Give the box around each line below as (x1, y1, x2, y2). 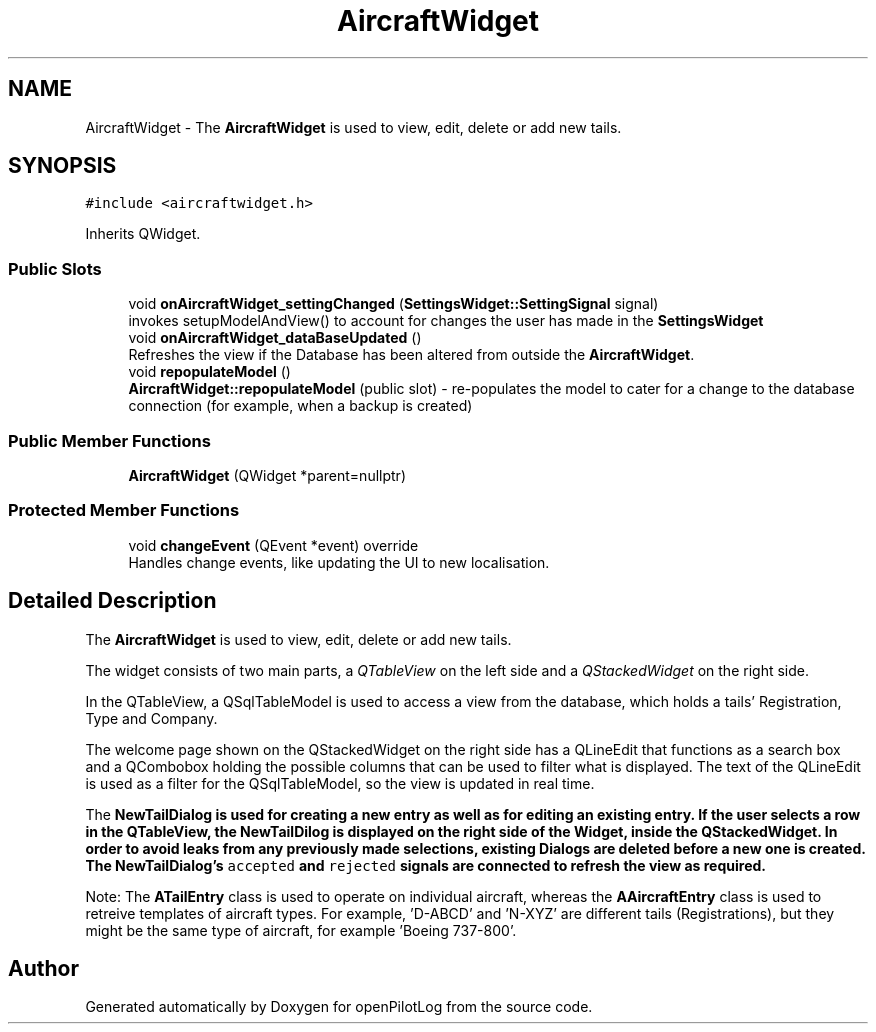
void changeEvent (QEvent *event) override (128, 536, 419, 554)
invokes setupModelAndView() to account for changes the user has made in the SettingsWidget (128, 312, 764, 330)
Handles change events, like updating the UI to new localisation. (128, 553, 550, 571)
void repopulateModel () (128, 363, 291, 381)
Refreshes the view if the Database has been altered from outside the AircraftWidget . (128, 346, 695, 364)
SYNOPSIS (8, 153, 117, 179)
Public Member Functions (8, 430, 211, 451)
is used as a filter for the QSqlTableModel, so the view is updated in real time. (85, 774, 595, 792)
